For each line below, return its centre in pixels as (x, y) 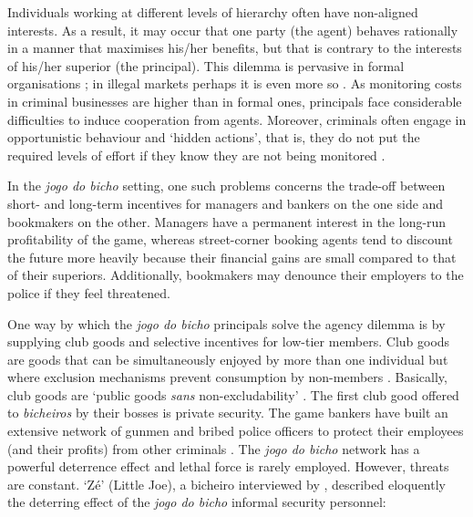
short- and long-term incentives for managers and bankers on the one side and (226, 203)
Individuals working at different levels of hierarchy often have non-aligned (213, 12)
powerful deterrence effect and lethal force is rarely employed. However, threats (228, 466)
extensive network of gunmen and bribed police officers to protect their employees (236, 431)
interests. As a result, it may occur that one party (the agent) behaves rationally (233, 30)
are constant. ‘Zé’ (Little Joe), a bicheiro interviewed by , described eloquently (226, 484)
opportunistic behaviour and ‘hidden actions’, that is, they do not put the (214, 137)
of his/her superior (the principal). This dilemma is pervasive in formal (206, 65)
